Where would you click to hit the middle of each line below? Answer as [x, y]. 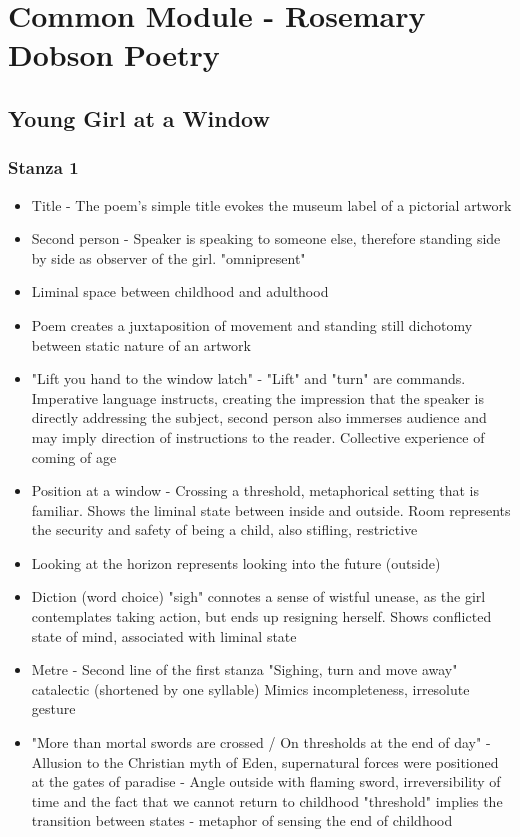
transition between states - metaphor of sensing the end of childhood [242, 820]
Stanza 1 [43, 167]
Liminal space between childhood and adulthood [180, 291]
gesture [53, 708]
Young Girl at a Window [139, 117]
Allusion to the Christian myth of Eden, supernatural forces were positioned [265, 761]
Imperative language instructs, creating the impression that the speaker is [257, 397]
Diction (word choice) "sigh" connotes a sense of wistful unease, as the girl [258, 596]
